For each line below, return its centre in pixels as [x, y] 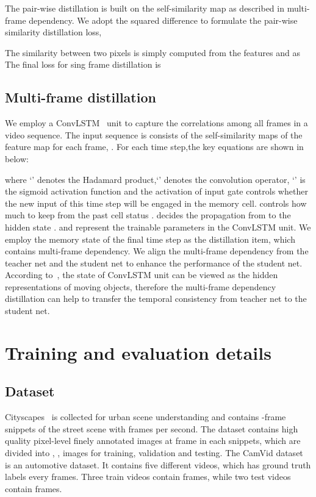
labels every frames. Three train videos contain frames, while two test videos [148, 477]
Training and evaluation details [138, 352]
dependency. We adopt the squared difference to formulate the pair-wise [163, 20]
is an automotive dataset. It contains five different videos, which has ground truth [158, 464]
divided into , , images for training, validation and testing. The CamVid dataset [154, 453]
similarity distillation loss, [53, 32]
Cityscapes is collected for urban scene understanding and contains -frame [145, 417]
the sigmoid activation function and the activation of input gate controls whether [156, 191]
